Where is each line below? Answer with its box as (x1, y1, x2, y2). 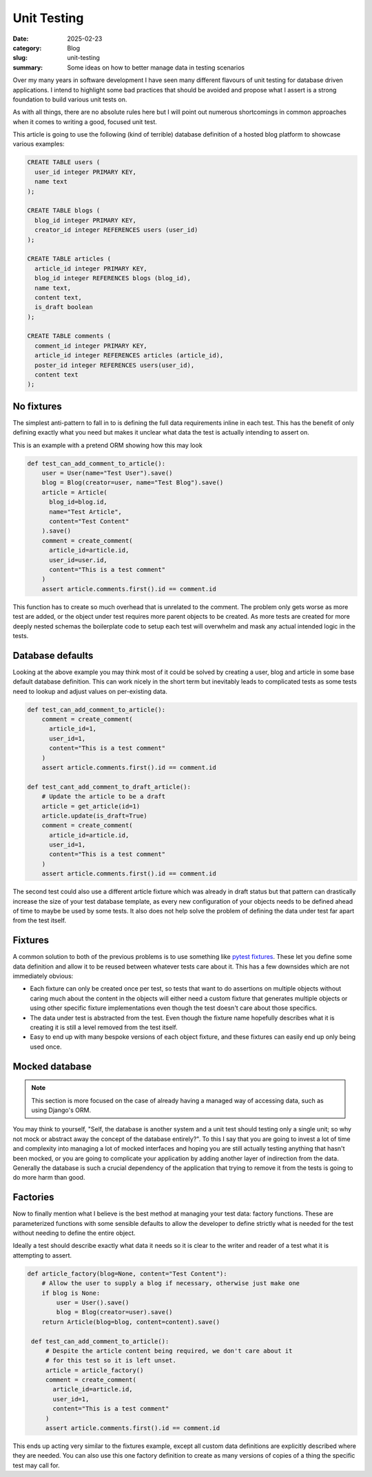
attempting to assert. (12, 1251, 72, 1259)
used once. (30, 1042, 62, 1051)
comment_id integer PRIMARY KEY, (34, 341, 147, 350)
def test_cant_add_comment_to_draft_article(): (27, 783, 191, 791)
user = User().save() (56, 1298, 130, 1307)
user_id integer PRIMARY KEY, (34, 168, 137, 176)
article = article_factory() (45, 1366, 144, 1374)
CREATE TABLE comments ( (27, 332, 112, 340)
